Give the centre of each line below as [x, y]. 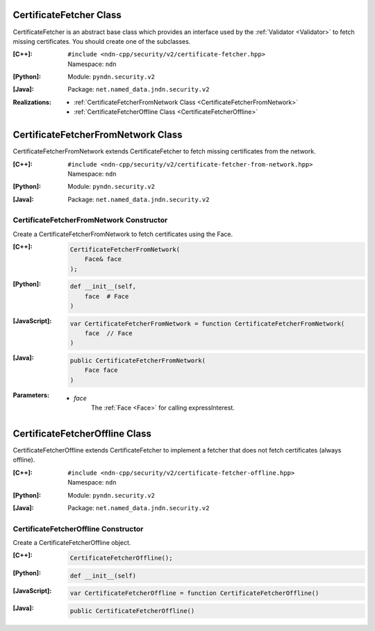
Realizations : [32, 102]
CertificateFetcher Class [67, 15]
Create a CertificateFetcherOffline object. [72, 543]
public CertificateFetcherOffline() [132, 611]
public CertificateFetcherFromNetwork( [138, 360]
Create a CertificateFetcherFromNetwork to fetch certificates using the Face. [123, 234]
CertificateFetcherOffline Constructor [78, 529]
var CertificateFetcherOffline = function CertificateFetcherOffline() [194, 593]
